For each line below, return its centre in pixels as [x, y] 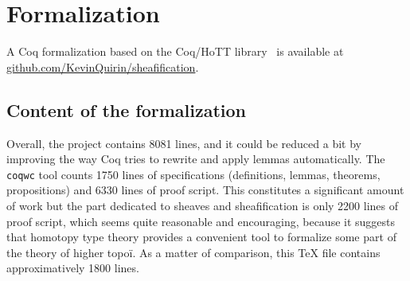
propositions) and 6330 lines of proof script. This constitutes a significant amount [205, 190]
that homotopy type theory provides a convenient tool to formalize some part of [201, 237]
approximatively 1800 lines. [73, 268]
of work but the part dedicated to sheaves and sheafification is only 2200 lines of [203, 205]
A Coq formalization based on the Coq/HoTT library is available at [175, 51]
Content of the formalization [127, 109]
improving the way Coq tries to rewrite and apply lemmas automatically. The [196, 159]
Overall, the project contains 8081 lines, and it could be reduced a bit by [184, 143]
